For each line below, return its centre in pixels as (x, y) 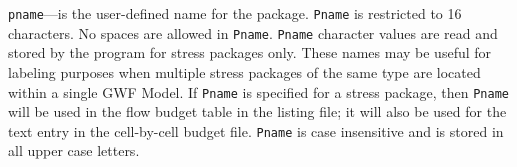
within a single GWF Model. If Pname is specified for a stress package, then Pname (258, 91)
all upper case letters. (74, 150)
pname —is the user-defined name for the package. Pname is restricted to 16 (235, 13)
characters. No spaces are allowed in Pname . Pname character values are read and (253, 32)
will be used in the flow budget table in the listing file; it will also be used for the (257, 111)
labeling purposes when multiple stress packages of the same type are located (244, 71)
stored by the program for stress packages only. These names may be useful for (250, 52)
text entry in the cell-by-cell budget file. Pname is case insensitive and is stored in (256, 130)
